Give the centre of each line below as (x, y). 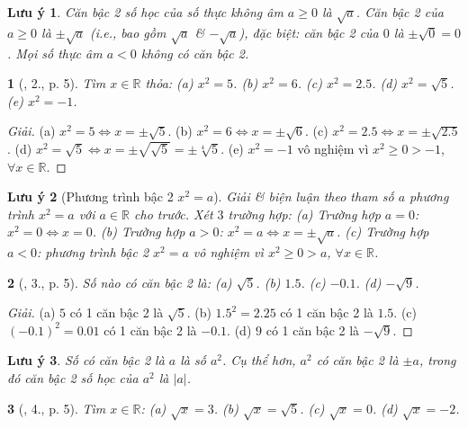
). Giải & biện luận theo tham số (304, 196)
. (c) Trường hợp (382, 232)
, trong (437, 360)
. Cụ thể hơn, (259, 360)
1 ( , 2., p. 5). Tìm (57, 83)
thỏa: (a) (169, 83)
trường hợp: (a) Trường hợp (304, 214)
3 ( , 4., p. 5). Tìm (57, 408)
